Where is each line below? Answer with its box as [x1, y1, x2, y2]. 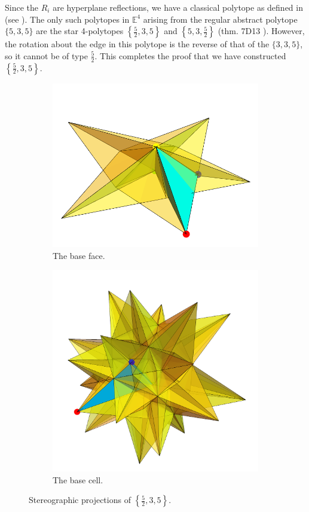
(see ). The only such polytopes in [5, 13, 130, 25]
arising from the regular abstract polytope [143, 13, 298, 25]
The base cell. [53, 473, 103, 486]
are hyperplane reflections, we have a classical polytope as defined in [53, 1, 303, 13]
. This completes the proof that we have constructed [94, 49, 286, 62]
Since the [5, 1, 38, 13]
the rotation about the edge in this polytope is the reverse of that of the [5, 38, 270, 50]
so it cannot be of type [5, 49, 88, 62]
